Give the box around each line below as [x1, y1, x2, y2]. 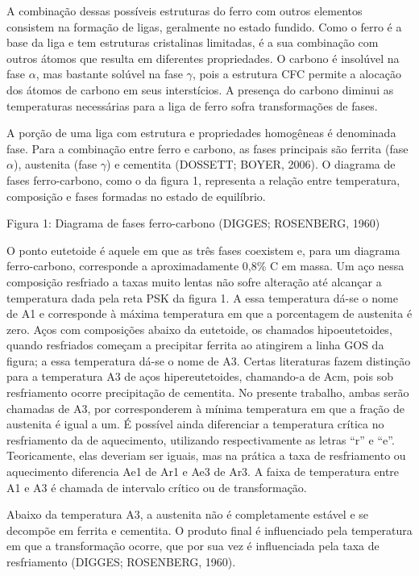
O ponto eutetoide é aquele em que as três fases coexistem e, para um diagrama [6, 241, 400, 258]
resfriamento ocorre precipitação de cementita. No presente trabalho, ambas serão [6, 384, 409, 401]
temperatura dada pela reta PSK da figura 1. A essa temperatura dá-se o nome [6, 289, 398, 306]
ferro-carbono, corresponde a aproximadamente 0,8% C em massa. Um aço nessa [6, 257, 404, 274]
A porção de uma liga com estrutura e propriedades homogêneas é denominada [6, 124, 396, 141]
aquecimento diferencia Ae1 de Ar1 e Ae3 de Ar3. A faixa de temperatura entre [6, 463, 400, 480]
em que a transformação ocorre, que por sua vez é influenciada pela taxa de [6, 537, 380, 554]
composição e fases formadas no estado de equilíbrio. [6, 187, 266, 204]
